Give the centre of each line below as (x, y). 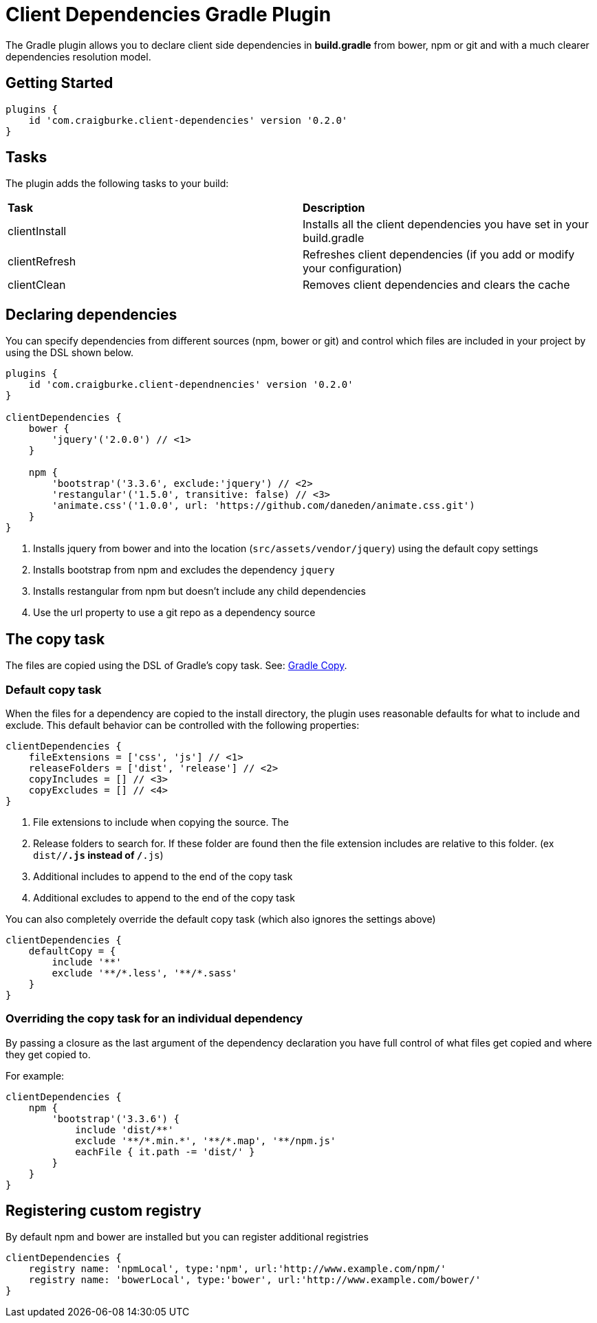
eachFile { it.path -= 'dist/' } (165, 1151)
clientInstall (37, 231)
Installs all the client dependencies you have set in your (446, 225)
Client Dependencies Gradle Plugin (169, 14)
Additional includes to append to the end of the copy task (163, 876)
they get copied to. (48, 1054)
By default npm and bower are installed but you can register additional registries (187, 1237)
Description (334, 208)
